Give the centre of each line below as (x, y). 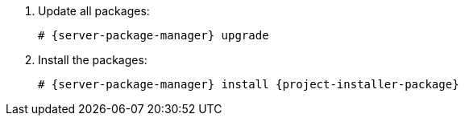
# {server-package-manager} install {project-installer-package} (249, 84)
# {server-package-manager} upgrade (154, 35)
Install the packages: (93, 60)
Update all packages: (94, 11)
